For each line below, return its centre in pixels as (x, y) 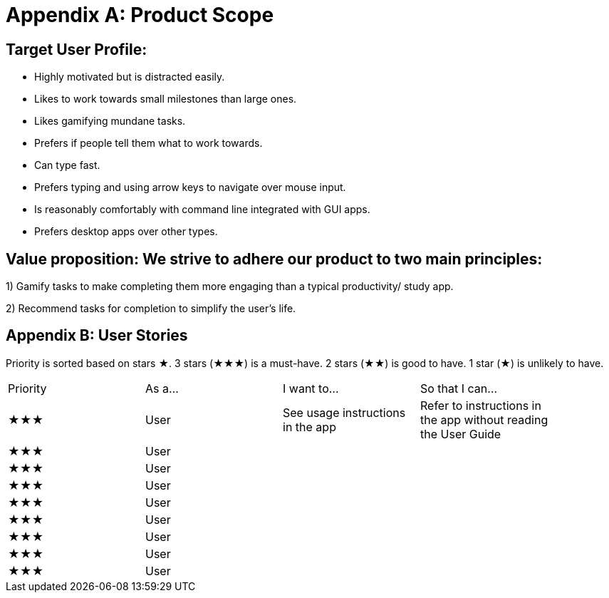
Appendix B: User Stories (97, 336)
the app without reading (484, 419)
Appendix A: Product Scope (140, 15)
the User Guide (461, 434)
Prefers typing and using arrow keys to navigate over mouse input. (190, 187)
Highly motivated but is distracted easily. (130, 77)
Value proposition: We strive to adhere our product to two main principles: (274, 259)
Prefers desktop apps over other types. (126, 232)
